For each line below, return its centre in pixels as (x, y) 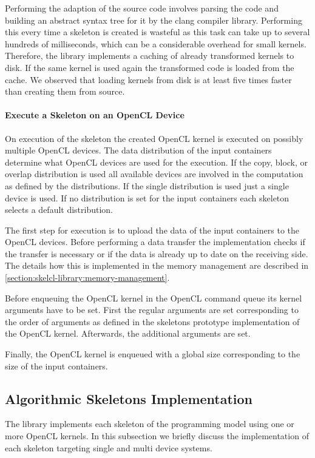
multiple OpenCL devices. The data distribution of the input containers (138, 150)
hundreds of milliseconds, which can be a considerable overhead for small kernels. (156, 43)
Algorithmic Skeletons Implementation (129, 398)
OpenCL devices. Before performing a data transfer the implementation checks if (155, 242)
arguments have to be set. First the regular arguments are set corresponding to (152, 310)
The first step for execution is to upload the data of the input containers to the (152, 230)
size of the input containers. (56, 365)
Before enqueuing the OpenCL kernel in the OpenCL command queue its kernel (154, 298)
